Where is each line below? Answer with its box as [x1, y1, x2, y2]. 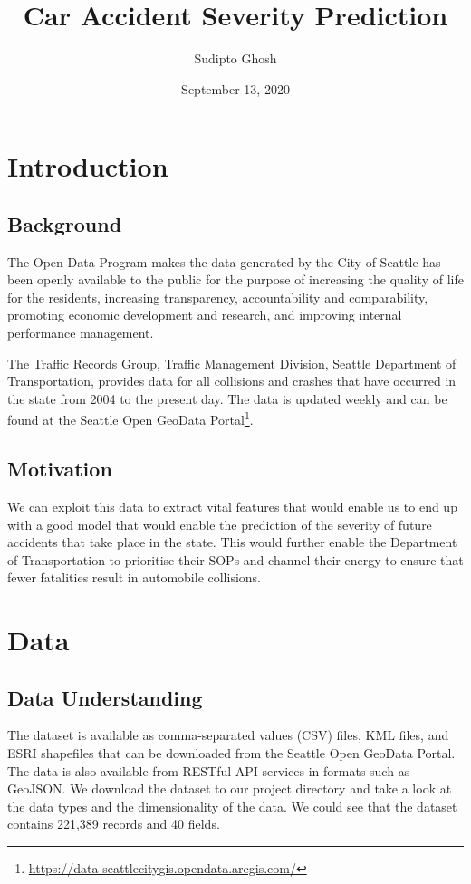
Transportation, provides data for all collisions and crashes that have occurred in [7, 371, 457, 390]
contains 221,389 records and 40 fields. [7, 814, 220, 833]
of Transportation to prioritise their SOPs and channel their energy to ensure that [7, 550, 464, 569]
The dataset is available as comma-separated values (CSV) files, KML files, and [7, 725, 449, 745]
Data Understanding [7, 683, 203, 711]
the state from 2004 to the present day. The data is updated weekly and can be [7, 389, 447, 408]
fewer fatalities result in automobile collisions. [7, 568, 261, 587]
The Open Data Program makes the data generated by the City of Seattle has [7, 252, 441, 271]
